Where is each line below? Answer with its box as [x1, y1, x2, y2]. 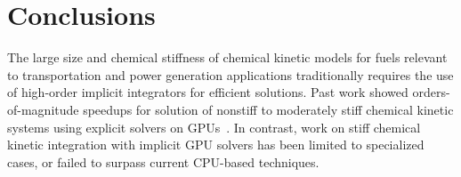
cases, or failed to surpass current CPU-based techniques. [7, 152, 319, 171]
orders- [412, 83, 450, 101]
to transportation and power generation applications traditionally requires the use [7, 65, 454, 84]
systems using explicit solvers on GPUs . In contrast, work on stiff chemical [7, 117, 421, 136]
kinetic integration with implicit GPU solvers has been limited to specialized [7, 135, 425, 154]
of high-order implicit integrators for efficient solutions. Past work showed [7, 83, 408, 101]
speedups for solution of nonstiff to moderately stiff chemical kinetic [83, 100, 454, 118]
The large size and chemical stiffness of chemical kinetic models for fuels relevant [7, 48, 448, 67]
